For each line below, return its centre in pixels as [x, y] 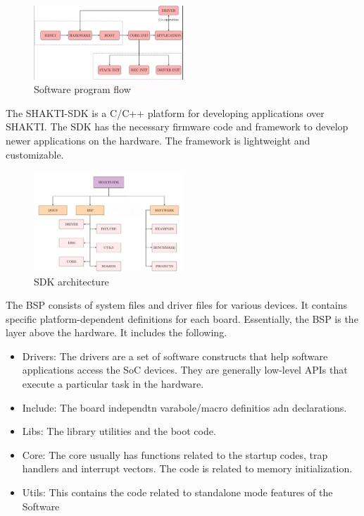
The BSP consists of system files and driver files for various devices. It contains [177, 305]
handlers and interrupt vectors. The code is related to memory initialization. [187, 468]
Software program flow [82, 89]
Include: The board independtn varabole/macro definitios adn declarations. [184, 407]
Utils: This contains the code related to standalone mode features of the [177, 492]
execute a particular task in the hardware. [113, 384]
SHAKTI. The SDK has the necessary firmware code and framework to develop [177, 127]
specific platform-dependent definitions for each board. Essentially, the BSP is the [182, 318]
